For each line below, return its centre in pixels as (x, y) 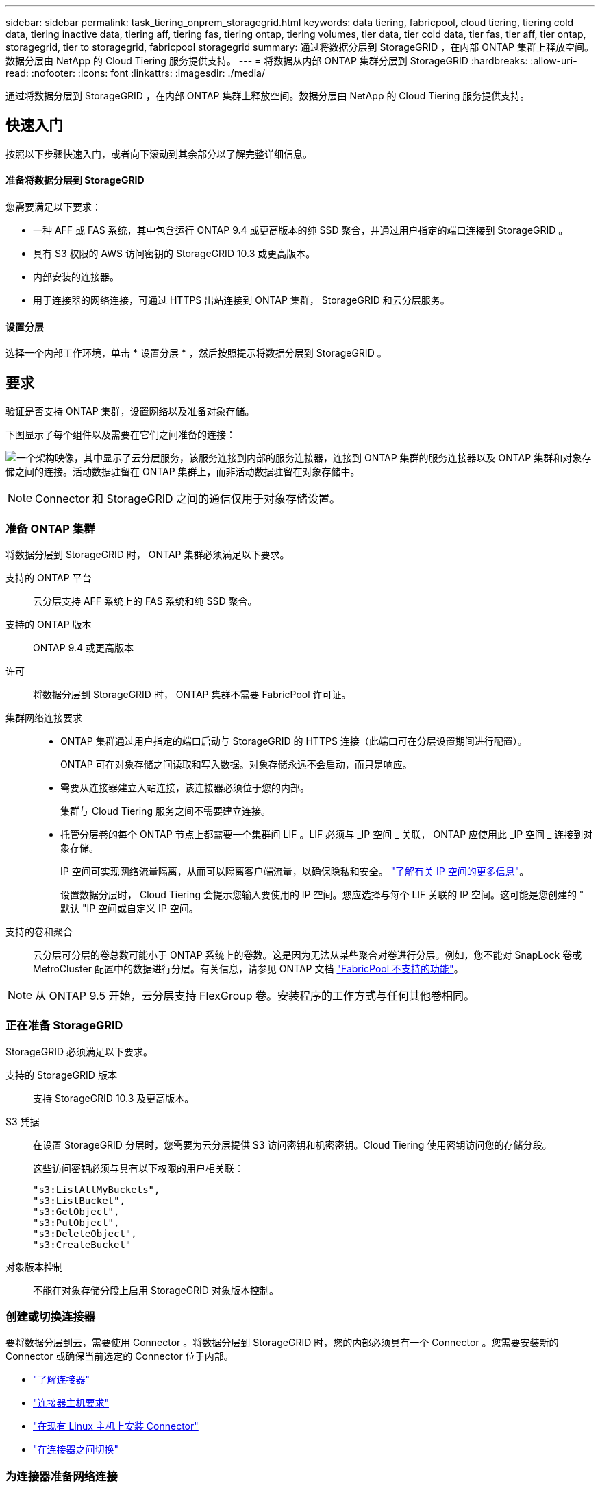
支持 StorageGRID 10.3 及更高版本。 (114, 1098)
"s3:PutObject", (76, 1222)
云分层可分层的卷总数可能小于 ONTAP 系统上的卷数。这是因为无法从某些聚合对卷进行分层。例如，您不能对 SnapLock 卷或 (308, 955)
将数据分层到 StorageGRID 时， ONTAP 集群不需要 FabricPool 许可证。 (192, 694)
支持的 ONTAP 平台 (49, 577)
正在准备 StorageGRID (64, 1025)
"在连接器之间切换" (76, 1450)
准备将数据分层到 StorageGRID (75, 180)
